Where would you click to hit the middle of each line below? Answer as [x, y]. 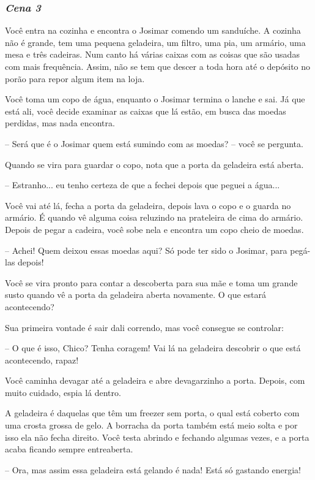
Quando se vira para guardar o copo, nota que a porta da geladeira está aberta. [154, 164]
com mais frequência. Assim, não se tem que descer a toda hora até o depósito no [158, 66]
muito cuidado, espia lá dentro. [63, 392]
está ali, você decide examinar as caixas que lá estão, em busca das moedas [146, 111]
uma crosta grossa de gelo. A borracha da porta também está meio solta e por [151, 425]
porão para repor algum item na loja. [75, 78]
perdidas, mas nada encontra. [60, 123]
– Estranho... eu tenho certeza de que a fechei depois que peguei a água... [143, 185]
